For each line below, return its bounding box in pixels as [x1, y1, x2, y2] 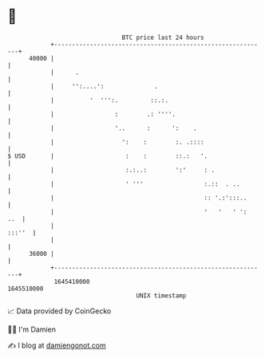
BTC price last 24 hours [121, 33, 204, 41]
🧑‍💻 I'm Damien [7, 325, 57, 334]
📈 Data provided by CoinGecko [7, 306, 112, 316]
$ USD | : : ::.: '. [7, 151, 208, 160]
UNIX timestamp [136, 291, 187, 300]
